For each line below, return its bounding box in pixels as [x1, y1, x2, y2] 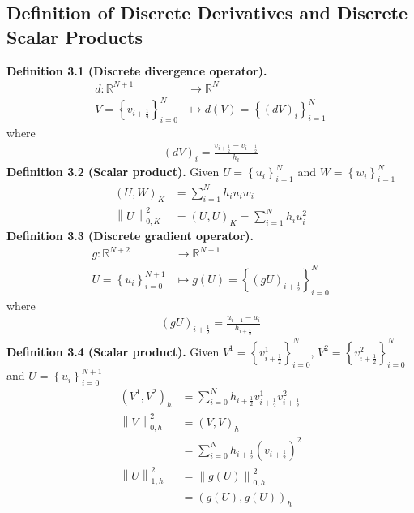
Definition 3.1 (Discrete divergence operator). [6, 62, 267, 79]
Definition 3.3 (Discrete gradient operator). [6, 227, 254, 244]
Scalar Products [6, 24, 143, 49]
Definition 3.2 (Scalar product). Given [6, 163, 220, 180]
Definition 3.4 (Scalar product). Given [6, 343, 220, 360]
